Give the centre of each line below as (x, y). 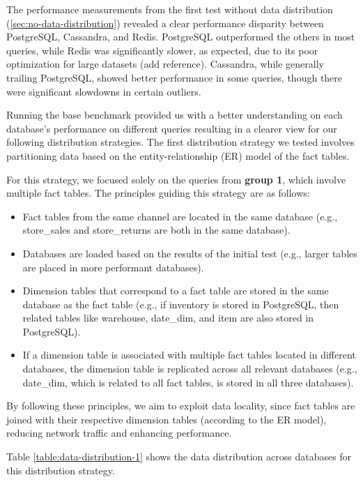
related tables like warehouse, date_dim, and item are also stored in (168, 318)
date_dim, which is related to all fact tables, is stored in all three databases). (188, 382)
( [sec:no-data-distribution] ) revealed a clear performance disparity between (165, 23)
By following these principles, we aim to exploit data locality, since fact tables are (181, 406)
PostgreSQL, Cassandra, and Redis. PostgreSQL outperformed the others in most (181, 37)
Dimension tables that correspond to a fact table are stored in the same (176, 291)
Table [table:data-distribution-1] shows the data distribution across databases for (179, 457)
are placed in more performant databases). (113, 267)
